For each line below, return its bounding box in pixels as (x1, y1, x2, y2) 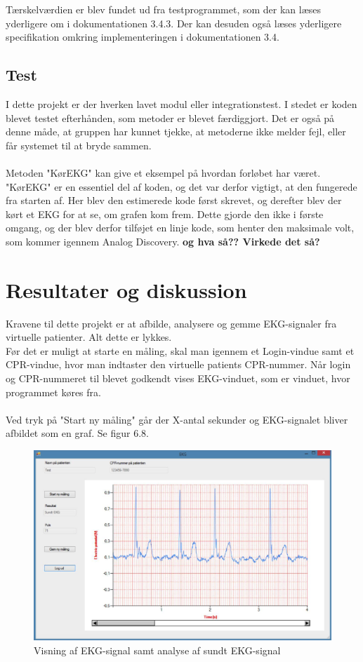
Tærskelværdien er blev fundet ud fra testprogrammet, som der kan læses (6, 2, 322, 16)
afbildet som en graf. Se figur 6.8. (6, 426, 149, 440)
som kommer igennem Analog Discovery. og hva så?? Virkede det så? (6, 234, 320, 248)
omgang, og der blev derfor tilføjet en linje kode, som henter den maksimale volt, (6, 220, 355, 235)
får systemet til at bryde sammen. (6, 137, 152, 152)
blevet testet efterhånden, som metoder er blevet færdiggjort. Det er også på (6, 110, 335, 125)
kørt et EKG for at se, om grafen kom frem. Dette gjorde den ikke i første (6, 206, 324, 221)
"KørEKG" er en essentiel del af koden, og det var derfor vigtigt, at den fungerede (6, 179, 357, 194)
